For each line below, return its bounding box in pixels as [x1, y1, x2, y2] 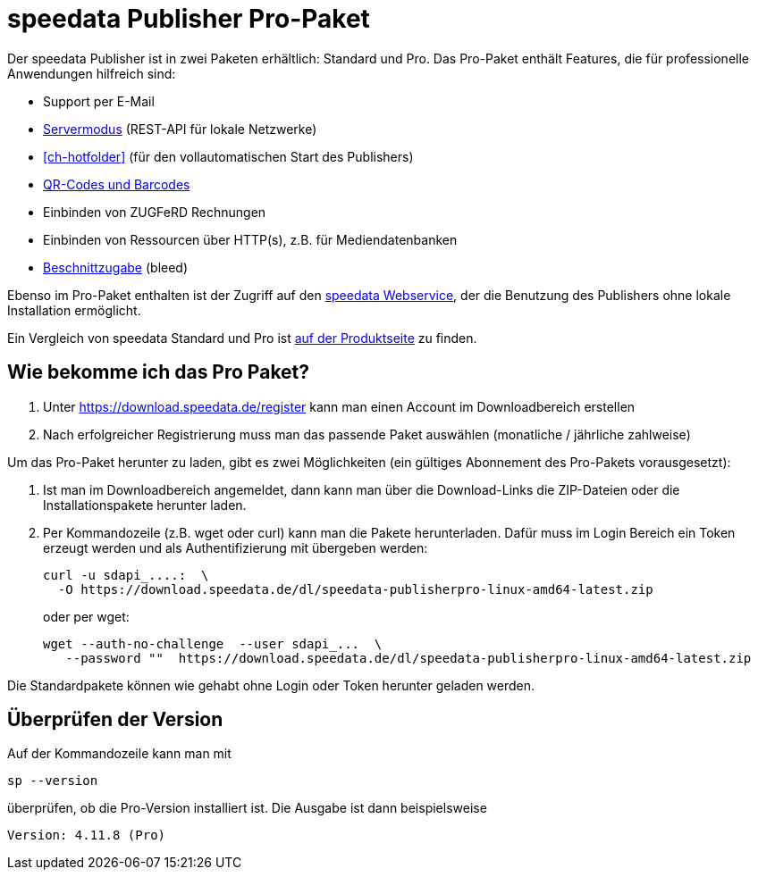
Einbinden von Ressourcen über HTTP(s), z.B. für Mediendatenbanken [43, 231, 458, 247]
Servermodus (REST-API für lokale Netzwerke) [43, 121, 317, 137]
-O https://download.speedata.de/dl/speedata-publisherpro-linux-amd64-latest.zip [57, 581, 653, 597]
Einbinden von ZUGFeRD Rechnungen [43, 204, 266, 220]
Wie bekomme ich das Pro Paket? [7, 361, 310, 384]
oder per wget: [43, 608, 130, 624]
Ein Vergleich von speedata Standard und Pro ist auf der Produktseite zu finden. [7, 330, 477, 346]
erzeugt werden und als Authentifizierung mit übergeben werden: [43, 539, 428, 555]
